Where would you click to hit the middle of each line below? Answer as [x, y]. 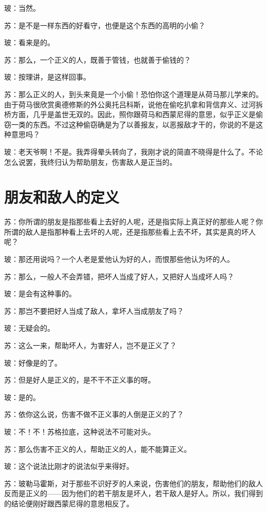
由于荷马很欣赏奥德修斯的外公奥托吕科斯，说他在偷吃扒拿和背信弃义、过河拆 [133, 104]
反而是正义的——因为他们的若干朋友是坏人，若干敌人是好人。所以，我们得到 [133, 493]
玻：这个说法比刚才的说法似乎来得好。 [69, 466]
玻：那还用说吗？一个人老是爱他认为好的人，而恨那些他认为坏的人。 [119, 259]
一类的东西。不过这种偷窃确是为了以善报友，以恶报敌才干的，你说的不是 [133, 124]
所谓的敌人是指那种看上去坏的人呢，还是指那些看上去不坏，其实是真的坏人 [130, 231]
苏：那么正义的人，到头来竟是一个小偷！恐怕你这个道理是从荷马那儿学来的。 [133, 94]
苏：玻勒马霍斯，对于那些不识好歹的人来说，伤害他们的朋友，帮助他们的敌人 [133, 483]
